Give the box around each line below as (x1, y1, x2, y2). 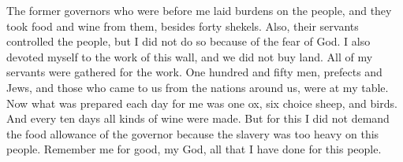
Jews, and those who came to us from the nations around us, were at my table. (6, 79, 389, 95)
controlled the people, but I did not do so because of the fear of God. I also (6, 33, 371, 50)
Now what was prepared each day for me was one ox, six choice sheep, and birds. (6, 94, 397, 111)
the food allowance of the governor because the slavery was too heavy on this (6, 125, 379, 142)
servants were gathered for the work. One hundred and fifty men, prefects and (6, 64, 382, 80)
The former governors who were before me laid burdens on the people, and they (6, 2, 392, 18)
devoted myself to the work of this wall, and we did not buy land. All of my (6, 48, 373, 64)
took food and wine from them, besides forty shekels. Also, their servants (6, 17, 359, 34)
